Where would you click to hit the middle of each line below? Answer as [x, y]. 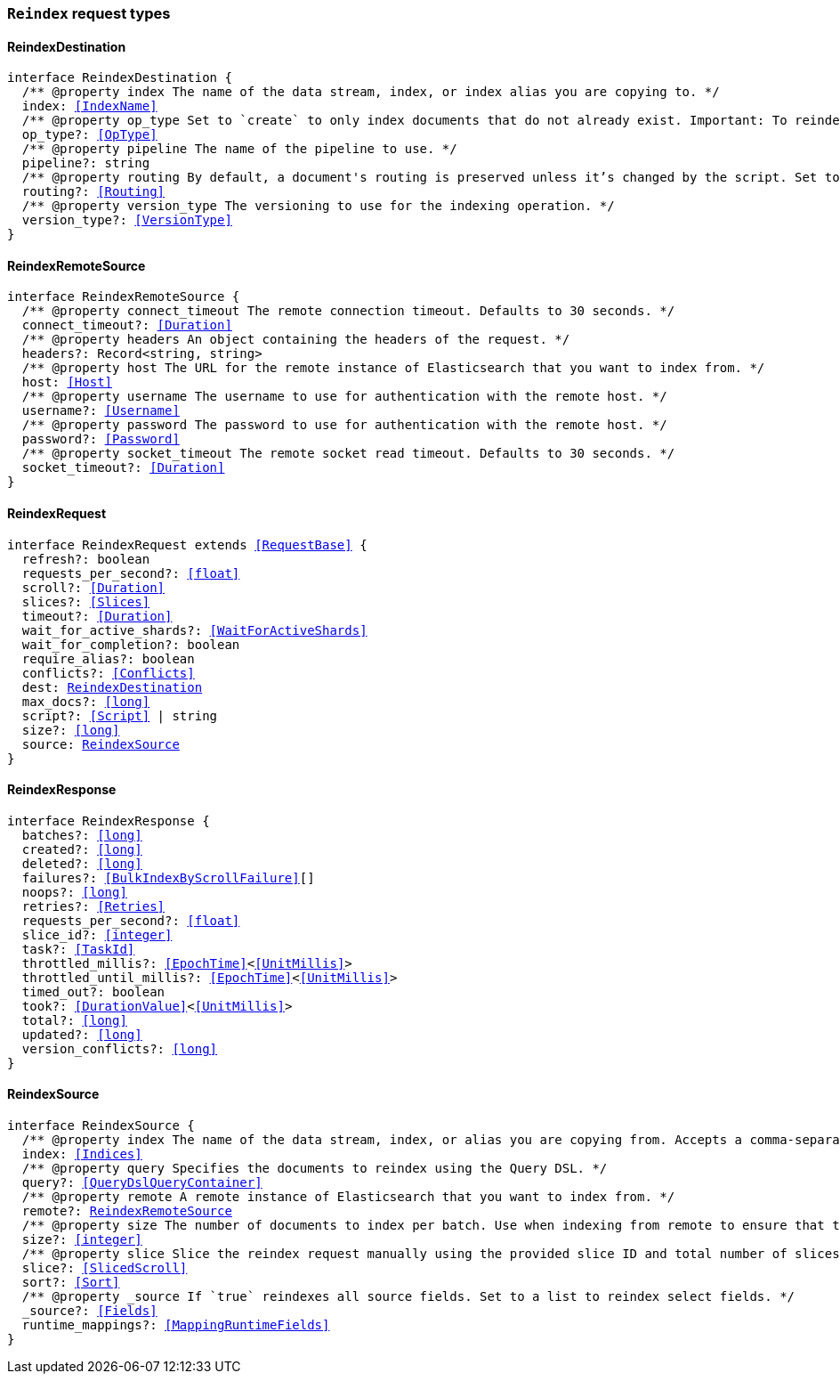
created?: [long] [82, 849]
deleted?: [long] [82, 863]
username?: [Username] [101, 411]
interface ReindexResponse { [109, 820]
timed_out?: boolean [93, 991]
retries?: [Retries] [93, 906]
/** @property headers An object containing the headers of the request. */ [296, 340]
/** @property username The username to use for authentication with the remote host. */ [344, 397]
